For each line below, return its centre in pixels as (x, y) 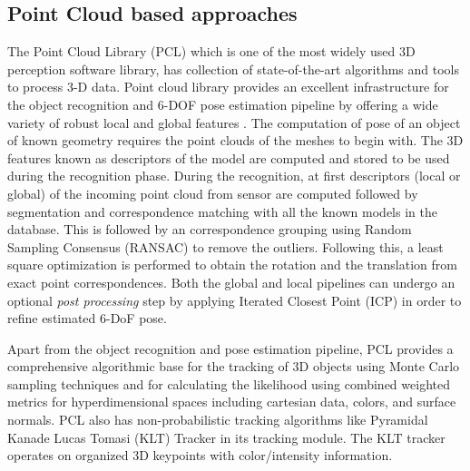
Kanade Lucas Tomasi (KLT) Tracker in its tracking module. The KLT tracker (226, 437)
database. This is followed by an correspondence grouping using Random (210, 229)
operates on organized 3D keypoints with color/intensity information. (200, 455)
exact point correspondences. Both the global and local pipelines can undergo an (231, 282)
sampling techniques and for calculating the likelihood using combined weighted (229, 383)
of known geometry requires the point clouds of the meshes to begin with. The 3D (235, 140)
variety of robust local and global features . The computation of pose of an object (234, 122)
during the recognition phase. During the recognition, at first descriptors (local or (234, 176)
